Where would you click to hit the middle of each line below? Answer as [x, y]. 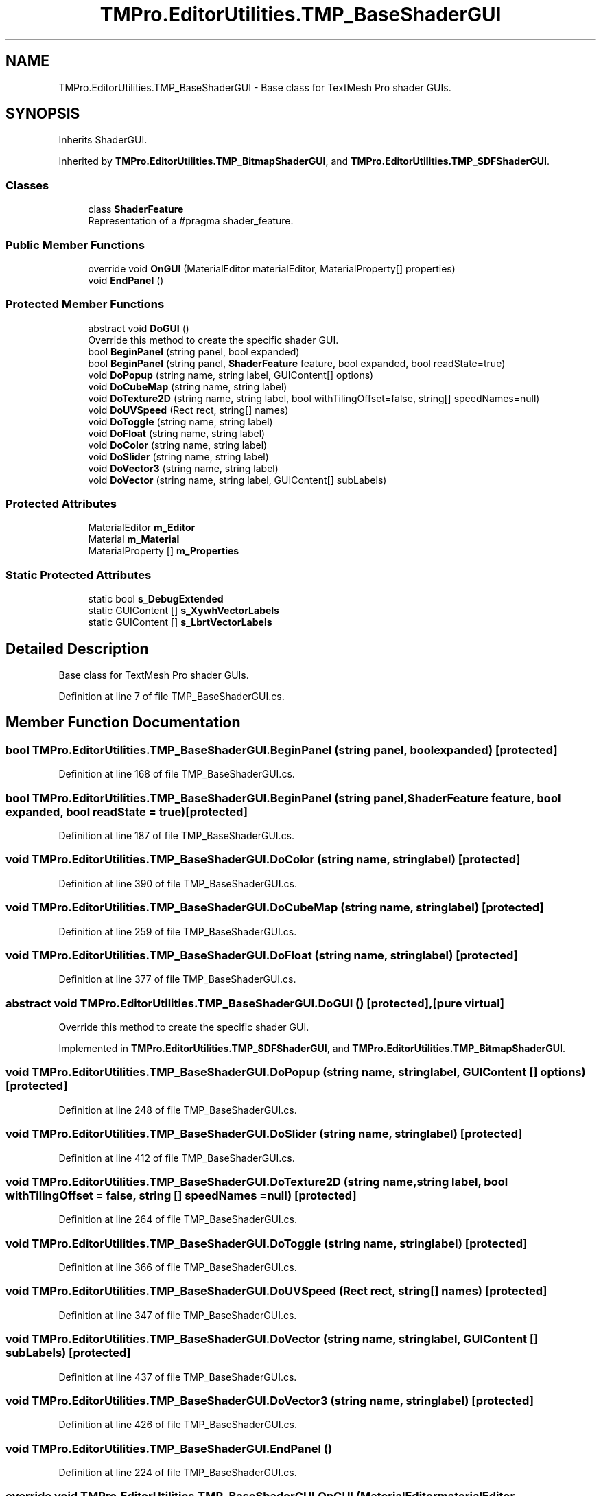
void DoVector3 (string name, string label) [183, 468]
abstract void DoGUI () [139, 328]
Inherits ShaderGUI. [103, 140]
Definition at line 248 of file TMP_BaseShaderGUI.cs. [178, 1110]
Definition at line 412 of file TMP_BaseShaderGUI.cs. [177, 1158]
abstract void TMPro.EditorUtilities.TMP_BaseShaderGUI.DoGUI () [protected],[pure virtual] [255, 1003]
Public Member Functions [75, 245]
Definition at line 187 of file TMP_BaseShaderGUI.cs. [177, 835]
